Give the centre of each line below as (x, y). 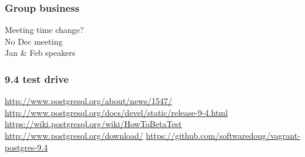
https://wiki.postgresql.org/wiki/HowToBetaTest (93, 124)
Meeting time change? (44, 30)
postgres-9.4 (26, 147)
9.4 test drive (37, 78)
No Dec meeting (34, 41)
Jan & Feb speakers (40, 53)
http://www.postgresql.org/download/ (74, 135)
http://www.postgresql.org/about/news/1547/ (89, 101)
